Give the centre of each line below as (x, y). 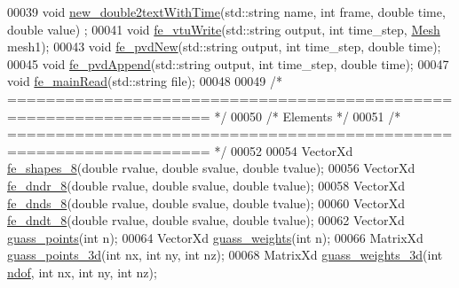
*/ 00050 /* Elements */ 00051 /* (308, 116)
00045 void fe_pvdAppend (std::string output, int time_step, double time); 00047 (228, 63)
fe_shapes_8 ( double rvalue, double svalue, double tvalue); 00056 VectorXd (211, 168)
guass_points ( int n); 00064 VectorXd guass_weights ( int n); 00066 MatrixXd (215, 237)
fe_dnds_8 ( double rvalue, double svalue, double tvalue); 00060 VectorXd (206, 202)
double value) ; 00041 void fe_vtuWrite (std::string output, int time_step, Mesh (224, 29)
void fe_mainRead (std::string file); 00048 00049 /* (145, 81)
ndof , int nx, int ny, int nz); (82, 272)
